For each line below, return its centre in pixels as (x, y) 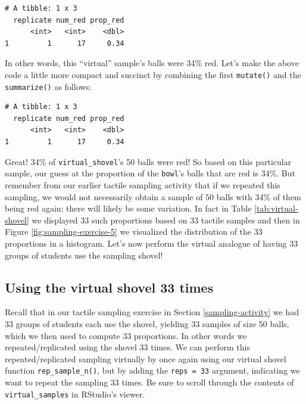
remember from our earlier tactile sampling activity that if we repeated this (143, 184)
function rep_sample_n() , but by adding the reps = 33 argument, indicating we (152, 370)
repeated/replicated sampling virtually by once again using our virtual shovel (146, 358)
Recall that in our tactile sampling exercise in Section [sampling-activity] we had (152, 312)
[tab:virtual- (276, 208)
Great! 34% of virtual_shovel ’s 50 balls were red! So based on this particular (148, 161)
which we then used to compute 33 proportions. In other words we (126, 335)
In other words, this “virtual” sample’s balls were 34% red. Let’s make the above (152, 63)
